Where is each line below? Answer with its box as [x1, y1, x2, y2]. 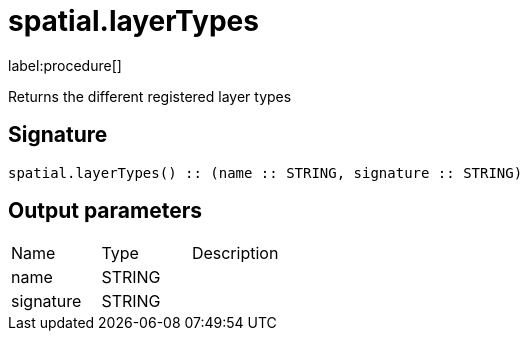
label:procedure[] [8, 56, 122, 74]
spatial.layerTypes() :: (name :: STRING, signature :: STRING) [8, 164, 523, 181]
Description [191, 243, 279, 264]
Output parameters [8, 198, 202, 224]
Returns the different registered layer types [8, 87, 292, 105]
